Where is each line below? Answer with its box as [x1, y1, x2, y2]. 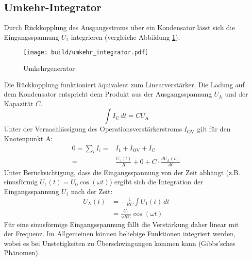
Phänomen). [4, 247, 40, 258]
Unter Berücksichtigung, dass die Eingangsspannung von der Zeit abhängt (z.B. [4, 167, 240, 177]
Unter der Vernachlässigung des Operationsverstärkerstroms [4, 124, 182, 134]
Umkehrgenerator [23, 63, 75, 73]
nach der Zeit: [71, 186, 113, 196]
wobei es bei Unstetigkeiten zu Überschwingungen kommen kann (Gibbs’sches [4, 238, 235, 248]
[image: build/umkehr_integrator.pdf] [23, 49, 149, 56]
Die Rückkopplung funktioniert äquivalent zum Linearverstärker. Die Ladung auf [4, 79, 245, 89]
